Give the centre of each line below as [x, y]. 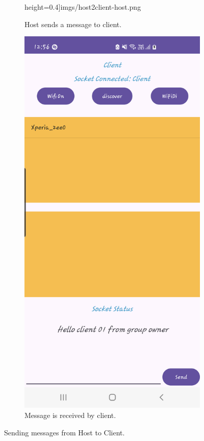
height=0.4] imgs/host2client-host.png [83, 7]
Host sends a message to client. [73, 24]
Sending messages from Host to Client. [65, 432]
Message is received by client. [70, 415]
